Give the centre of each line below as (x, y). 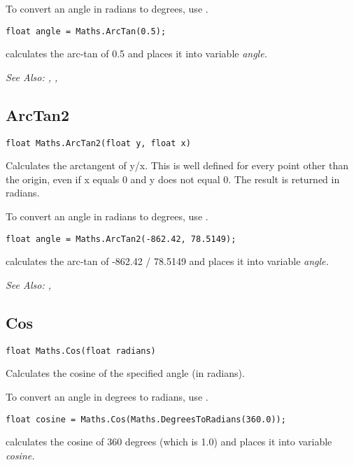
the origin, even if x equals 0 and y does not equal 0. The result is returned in (173, 179)
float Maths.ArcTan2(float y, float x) (98, 143)
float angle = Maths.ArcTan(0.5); (86, 31)
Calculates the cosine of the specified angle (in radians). (125, 373)
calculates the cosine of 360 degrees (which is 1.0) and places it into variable (169, 442)
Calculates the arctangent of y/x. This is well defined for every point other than (177, 165)
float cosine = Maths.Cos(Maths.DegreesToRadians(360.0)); (146, 419)
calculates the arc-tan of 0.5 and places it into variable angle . (136, 53)
